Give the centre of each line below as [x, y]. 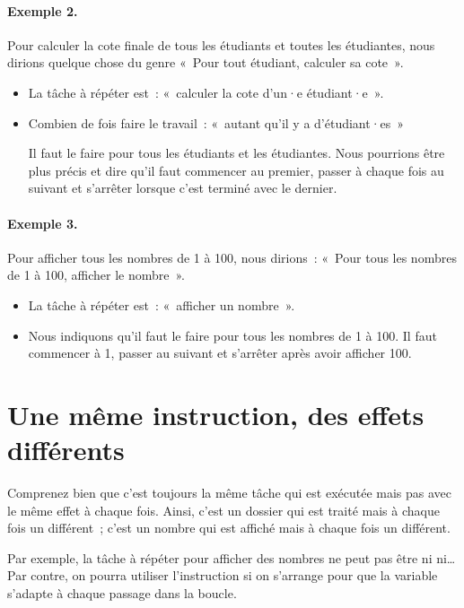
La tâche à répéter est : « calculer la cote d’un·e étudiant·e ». [206, 92]
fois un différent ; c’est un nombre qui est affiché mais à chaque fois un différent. [229, 528]
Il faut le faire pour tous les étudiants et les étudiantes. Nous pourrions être [236, 153]
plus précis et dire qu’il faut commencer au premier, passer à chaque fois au [236, 170]
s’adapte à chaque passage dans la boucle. [122, 593]
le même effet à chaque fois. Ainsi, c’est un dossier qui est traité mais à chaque [223, 510]
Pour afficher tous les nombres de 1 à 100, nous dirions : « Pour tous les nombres [232, 257]
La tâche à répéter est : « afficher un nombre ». [162, 304]
